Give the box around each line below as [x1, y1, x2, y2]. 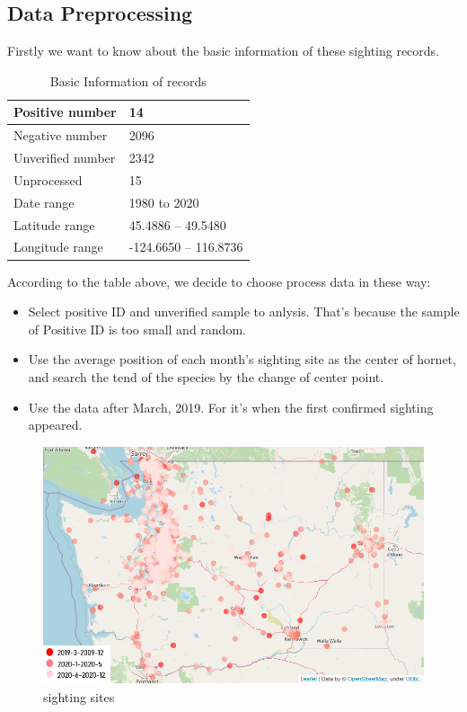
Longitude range [13, 237, 103, 256]
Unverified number [13, 148, 116, 167]
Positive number [13, 102, 117, 121]
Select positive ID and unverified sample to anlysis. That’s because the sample [28, 302, 460, 321]
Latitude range [13, 215, 95, 234]
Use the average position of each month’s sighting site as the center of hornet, [28, 350, 456, 369]
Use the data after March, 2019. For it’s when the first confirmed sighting [28, 397, 434, 416]
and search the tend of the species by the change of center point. [28, 367, 384, 386]
